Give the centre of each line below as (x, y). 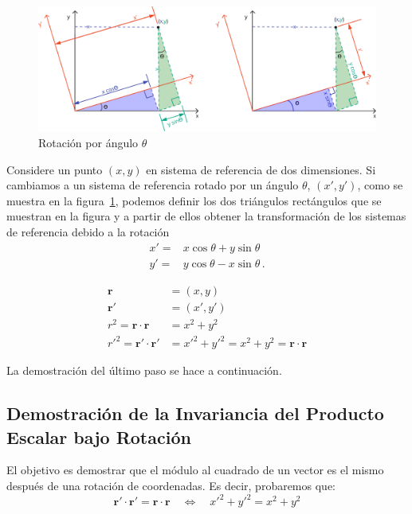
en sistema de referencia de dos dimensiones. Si (261, 169)
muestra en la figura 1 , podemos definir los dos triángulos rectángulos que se (194, 200)
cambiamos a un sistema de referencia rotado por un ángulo (153, 185)
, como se (380, 185)
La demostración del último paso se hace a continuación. (144, 370)
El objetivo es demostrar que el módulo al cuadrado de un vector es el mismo (195, 470)
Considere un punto (55, 169)
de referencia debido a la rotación (88, 231)
